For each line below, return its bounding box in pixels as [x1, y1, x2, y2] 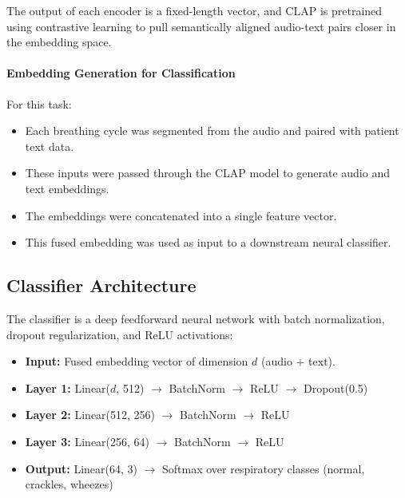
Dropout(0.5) [303, 379, 368, 396]
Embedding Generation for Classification [6, 65, 236, 81]
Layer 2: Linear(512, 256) [25, 406, 156, 423]
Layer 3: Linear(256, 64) [25, 433, 150, 449]
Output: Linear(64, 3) [25, 460, 137, 476]
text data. [25, 137, 74, 154]
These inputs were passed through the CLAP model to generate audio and [25, 164, 390, 181]
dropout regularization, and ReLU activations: [6, 326, 233, 342]
